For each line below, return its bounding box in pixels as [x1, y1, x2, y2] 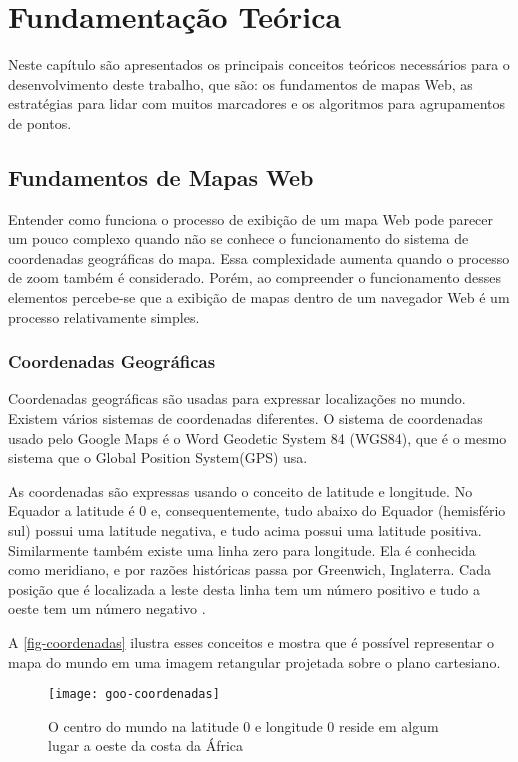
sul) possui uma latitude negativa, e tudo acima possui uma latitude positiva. [8, 520, 482, 541]
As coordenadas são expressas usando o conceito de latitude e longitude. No [8, 480, 473, 501]
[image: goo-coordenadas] [48, 687, 220, 702]
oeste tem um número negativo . [8, 598, 206, 619]
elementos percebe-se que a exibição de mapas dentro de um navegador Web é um [8, 287, 510, 308]
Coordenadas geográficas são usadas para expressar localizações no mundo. [8, 388, 466, 409]
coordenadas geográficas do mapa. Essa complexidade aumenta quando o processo [8, 247, 510, 268]
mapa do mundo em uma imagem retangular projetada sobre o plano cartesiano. [8, 651, 501, 672]
